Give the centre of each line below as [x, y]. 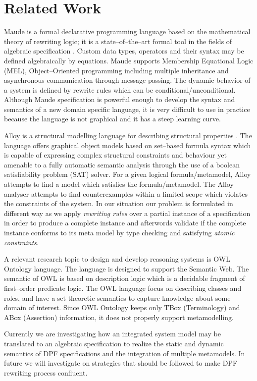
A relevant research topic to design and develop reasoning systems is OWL [117, 259]
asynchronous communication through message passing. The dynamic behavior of [127, 80]
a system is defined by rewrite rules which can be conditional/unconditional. [120, 89]
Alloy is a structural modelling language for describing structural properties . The [128, 136]
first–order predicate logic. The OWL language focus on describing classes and [123, 288]
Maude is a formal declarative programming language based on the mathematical [127, 31]
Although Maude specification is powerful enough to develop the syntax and [120, 99]
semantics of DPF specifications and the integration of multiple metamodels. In [125, 353]
